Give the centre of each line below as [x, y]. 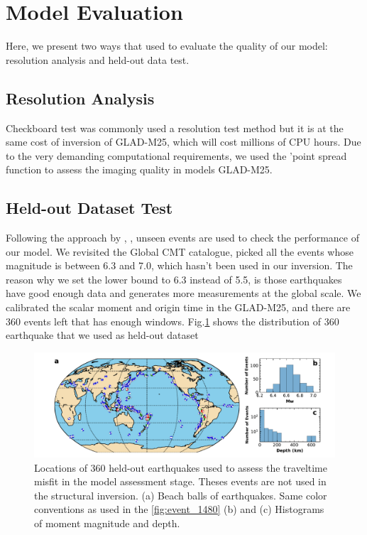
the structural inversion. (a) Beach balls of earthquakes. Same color [181, 495]
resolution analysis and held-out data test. [98, 59]
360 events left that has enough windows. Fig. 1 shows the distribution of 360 [172, 321]
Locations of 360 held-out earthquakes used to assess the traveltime [181, 467]
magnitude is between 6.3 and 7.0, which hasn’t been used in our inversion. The [179, 265]
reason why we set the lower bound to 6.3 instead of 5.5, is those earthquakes [174, 279]
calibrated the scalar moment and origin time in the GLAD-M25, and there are [178, 307]
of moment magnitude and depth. [107, 523]
